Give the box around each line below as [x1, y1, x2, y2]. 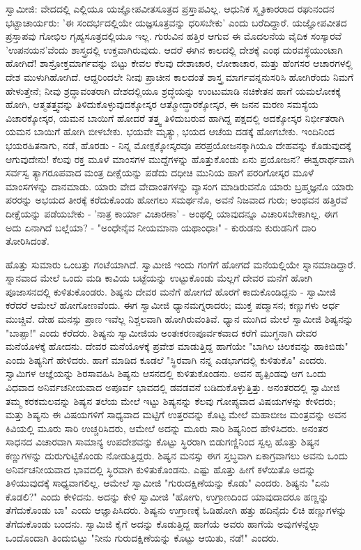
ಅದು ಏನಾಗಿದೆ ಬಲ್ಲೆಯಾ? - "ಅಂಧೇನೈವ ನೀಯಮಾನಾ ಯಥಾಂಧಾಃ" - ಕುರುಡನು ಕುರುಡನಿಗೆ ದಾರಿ [6, 220, 316, 234]
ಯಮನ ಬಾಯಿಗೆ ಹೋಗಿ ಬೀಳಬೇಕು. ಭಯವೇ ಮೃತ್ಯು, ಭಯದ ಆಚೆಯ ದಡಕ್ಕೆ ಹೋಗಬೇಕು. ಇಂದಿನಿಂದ [6, 124, 335, 139]
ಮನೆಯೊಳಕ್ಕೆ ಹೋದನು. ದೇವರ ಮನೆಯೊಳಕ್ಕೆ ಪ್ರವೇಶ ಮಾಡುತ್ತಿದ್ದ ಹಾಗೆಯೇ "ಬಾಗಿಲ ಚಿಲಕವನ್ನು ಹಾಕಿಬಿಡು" [6, 339, 348, 353]
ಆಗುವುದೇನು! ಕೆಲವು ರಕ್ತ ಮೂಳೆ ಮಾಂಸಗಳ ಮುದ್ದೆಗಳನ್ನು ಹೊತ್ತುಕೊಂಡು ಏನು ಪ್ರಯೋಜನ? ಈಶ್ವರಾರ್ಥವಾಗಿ [6, 151, 355, 166]
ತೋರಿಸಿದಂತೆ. [6, 234, 49, 248]
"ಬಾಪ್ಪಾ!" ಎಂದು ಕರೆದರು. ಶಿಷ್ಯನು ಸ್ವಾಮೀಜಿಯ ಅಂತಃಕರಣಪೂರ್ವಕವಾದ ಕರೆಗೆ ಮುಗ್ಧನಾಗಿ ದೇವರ [6, 325, 317, 339]
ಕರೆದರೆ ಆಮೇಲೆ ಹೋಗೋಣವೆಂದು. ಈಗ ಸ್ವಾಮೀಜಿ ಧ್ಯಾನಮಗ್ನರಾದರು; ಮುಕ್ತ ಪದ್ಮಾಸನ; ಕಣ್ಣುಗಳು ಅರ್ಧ [6, 298, 340, 312]
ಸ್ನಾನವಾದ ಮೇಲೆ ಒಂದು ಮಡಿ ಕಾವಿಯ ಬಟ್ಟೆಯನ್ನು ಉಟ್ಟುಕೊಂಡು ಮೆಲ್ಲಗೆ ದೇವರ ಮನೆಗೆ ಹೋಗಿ [6, 270, 313, 285]
